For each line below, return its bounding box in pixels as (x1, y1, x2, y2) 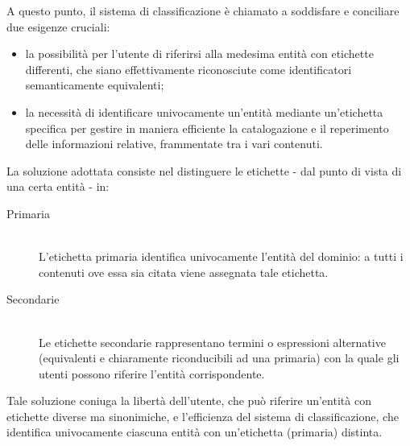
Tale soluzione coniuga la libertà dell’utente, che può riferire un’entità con (6, 392, 371, 409)
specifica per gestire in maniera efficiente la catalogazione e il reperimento (25, 119, 389, 136)
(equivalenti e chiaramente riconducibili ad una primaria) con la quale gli (39, 349, 400, 366)
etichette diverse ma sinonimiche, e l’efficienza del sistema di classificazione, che (6, 407, 399, 424)
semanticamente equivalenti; (25, 76, 164, 93)
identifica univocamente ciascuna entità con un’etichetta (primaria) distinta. (6, 423, 383, 440)
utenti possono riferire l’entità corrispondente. (39, 365, 265, 382)
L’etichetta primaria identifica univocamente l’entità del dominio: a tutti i (39, 248, 404, 265)
